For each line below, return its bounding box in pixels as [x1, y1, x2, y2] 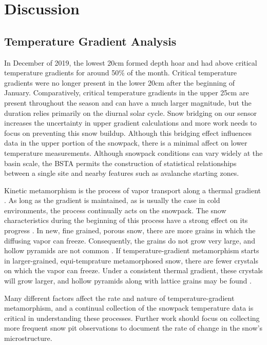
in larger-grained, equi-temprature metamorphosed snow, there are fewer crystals [4, 255, 258, 266]
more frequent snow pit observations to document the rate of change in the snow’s [4, 322, 262, 333]
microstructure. [4, 333, 52, 343]
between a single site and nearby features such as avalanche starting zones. [4, 168, 239, 178]
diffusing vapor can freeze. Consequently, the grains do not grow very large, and [4, 235, 255, 246]
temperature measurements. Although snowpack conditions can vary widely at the [4, 147, 263, 158]
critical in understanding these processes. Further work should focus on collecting [4, 312, 260, 323]
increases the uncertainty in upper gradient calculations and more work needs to [4, 117, 257, 128]
